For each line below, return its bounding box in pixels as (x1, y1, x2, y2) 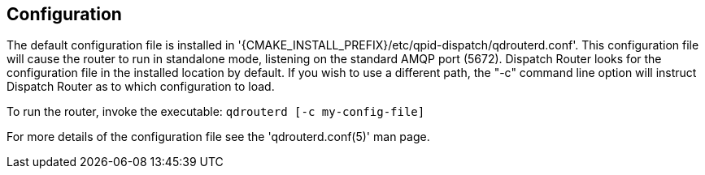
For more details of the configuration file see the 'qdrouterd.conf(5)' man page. (7, 130, 430, 144)
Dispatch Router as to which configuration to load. (7, 79, 275, 94)
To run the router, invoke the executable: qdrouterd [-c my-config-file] (7, 105, 425, 119)
